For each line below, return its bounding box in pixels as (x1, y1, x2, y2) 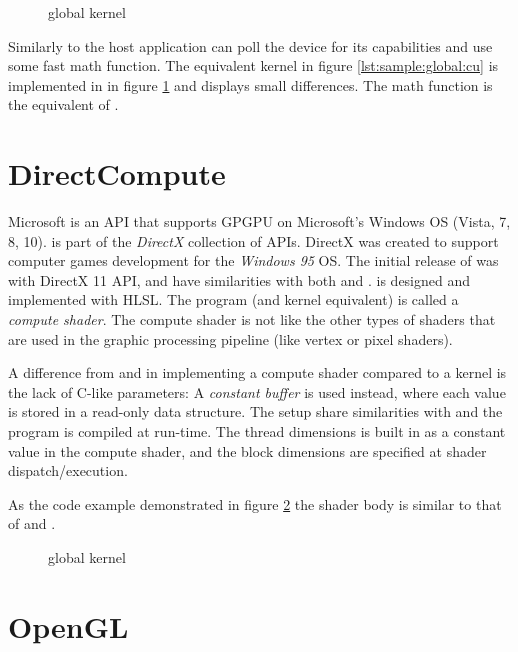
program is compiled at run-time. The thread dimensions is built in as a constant (8, 421, 506, 442)
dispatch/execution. (8, 460, 128, 481)
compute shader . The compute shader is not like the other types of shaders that (8, 309, 496, 330)
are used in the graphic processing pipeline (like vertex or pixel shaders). (8, 328, 453, 349)
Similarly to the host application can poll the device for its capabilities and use (8, 35, 493, 56)
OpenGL (8, 605, 129, 646)
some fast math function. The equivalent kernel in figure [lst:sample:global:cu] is (8, 55, 499, 76)
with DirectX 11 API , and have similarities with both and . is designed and (8, 269, 471, 290)
